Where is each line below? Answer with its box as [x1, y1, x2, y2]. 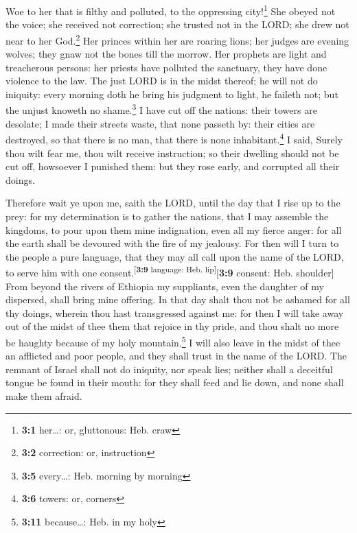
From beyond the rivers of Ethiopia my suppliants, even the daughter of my [5, 279, 324, 293]
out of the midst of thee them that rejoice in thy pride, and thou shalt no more [5, 319, 339, 333]
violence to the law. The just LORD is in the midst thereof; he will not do [5, 73, 318, 88]
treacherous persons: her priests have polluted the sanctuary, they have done [5, 60, 327, 74]
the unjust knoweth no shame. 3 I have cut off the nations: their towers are [5, 101, 317, 117]
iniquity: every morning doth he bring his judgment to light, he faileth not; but [5, 86, 338, 101]
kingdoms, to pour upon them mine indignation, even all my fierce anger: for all [5, 222, 342, 237]
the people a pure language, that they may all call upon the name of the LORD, [5, 249, 344, 263]
